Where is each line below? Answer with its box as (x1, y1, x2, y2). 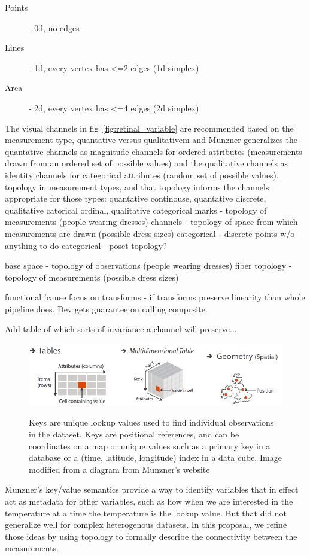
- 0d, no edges (29, 21, 80, 34)
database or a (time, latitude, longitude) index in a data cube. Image (29, 451, 282, 464)
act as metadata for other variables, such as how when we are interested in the (5, 494, 293, 507)
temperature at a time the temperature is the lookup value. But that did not (5, 506, 287, 519)
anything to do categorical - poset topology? (5, 239, 167, 251)
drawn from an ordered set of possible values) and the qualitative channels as (5, 157, 288, 169)
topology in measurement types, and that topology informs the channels (5, 180, 269, 193)
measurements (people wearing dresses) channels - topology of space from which (5, 215, 298, 228)
